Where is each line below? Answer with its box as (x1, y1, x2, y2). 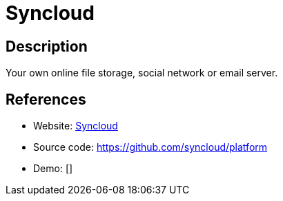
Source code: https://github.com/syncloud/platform (33, 141, 268, 154)
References (6, 90, 86, 108)
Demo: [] (33, 162, 73, 175)
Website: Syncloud (33, 120, 118, 132)
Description (6, 37, 88, 55)
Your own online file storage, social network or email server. (6, 67, 278, 79)
